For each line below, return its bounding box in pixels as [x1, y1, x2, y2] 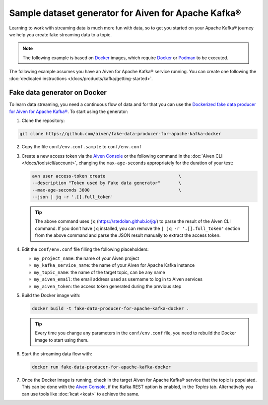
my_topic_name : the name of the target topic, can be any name [34, 269, 166, 275]
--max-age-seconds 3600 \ [32, 187, 182, 193]
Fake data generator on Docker [9, 89, 107, 97]
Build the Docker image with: [21, 292, 80, 298]
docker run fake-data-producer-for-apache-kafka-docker [32, 364, 171, 370]
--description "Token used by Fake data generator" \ [32, 180, 182, 186]
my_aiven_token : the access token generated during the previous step [34, 283, 182, 289]
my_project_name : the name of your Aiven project [34, 255, 139, 261]
